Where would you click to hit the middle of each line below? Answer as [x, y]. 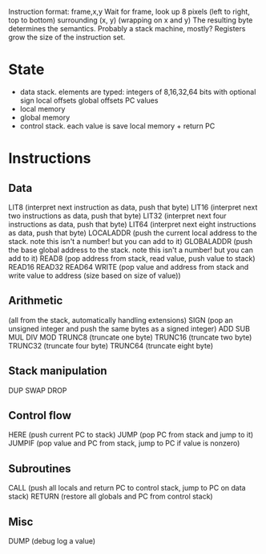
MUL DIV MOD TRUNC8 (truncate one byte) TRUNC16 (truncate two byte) [130, 337]
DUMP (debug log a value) [52, 541]
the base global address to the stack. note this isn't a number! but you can [131, 250]
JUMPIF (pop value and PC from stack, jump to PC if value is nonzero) [124, 443]
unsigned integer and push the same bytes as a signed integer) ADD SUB [129, 328]
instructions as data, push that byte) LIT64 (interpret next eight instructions [132, 224]
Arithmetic [36, 301]
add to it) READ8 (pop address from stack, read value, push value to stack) [132, 258]
